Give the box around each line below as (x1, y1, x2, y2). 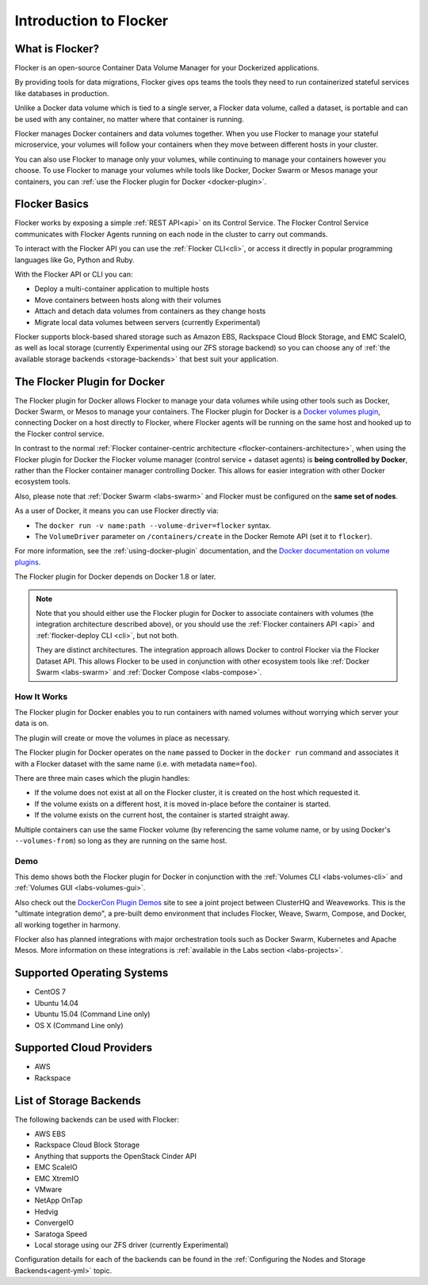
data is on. (14, 718, 49, 729)
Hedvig (34, 1207, 59, 1216)
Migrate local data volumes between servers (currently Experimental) (34, 317, 261, 327)
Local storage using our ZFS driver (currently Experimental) (34, 1241, 229, 1249)
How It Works (14, 690, 68, 702)
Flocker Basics (14, 197, 89, 211)
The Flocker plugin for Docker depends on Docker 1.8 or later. (14, 572, 216, 582)
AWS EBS (34, 1130, 67, 1139)
